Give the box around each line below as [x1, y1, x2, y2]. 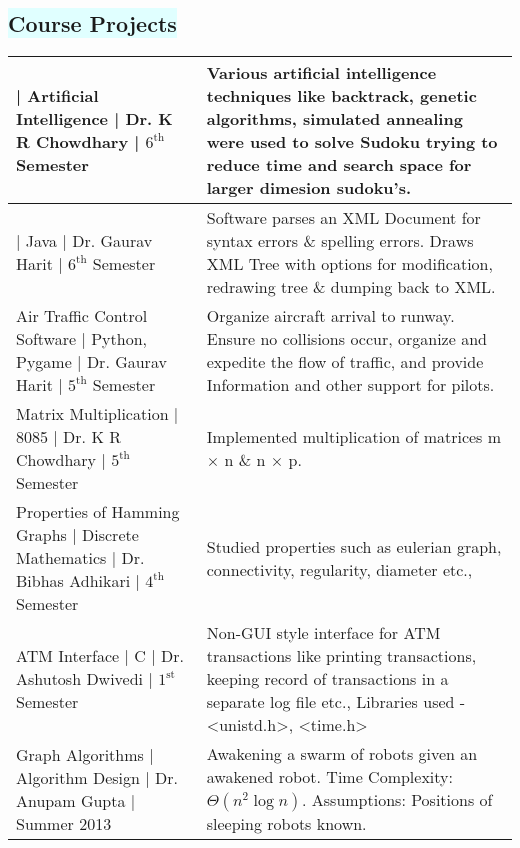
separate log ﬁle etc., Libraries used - [206, 690, 466, 714]
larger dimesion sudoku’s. [206, 176, 412, 200]
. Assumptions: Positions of [302, 788, 493, 812]
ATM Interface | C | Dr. [16, 644, 184, 668]
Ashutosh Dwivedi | [16, 667, 153, 691]
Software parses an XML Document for [206, 206, 481, 230]
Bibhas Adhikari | [16, 569, 140, 593]
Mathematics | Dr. [16, 546, 145, 570]
